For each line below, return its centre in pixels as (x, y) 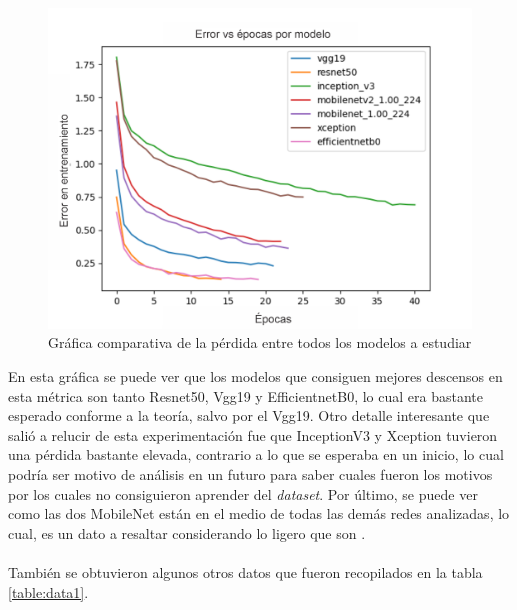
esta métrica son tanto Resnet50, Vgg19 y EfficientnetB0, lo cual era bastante (245, 395)
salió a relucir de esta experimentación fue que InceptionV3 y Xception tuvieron (253, 434)
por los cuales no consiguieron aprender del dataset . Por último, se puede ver (243, 493)
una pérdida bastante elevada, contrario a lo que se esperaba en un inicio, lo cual (256, 454)
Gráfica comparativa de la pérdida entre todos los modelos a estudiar (260, 342)
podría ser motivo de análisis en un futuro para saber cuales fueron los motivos (250, 474)
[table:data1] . (48, 591)
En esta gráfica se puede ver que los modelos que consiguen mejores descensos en (255, 376)
